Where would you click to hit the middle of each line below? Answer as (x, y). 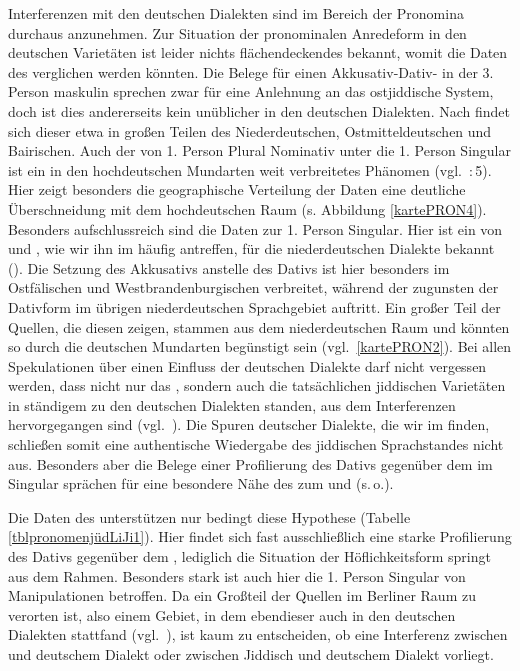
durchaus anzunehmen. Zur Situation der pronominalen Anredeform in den (237, 32)
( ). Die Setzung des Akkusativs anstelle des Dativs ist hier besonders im (229, 267)
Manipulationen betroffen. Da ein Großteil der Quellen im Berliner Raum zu (242, 595)
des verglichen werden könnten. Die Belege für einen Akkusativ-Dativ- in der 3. (251, 71)
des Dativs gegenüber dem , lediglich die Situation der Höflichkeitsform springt (249, 556)
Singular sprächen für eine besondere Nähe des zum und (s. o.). (201, 483)
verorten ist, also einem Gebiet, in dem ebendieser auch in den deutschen (232, 614)
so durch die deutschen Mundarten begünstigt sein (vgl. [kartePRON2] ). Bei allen (260, 346)
